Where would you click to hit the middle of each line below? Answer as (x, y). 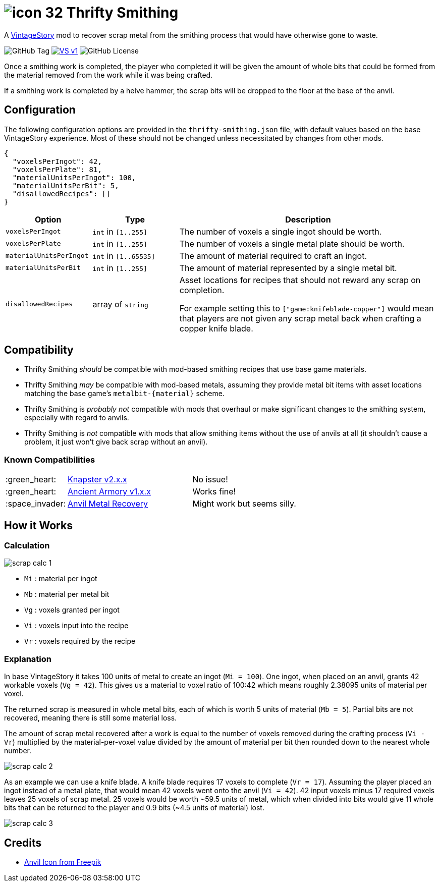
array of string (120, 304)
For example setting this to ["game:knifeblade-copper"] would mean (307, 308)
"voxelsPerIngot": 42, (57, 161)
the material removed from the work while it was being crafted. (108, 75)
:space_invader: (36, 504)
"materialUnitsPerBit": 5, (66, 185)
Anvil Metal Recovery (108, 504)
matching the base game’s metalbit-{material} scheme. (124, 394)
